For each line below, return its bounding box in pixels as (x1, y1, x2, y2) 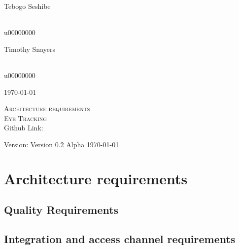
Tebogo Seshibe (4, 1, 51, 11)
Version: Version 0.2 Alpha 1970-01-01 (4, 139, 119, 149)
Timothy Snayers (4, 43, 55, 54)
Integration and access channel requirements (4, 231, 236, 247)
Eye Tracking (4, 113, 47, 123)
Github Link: (4, 123, 43, 133)
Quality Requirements (4, 202, 119, 217)
